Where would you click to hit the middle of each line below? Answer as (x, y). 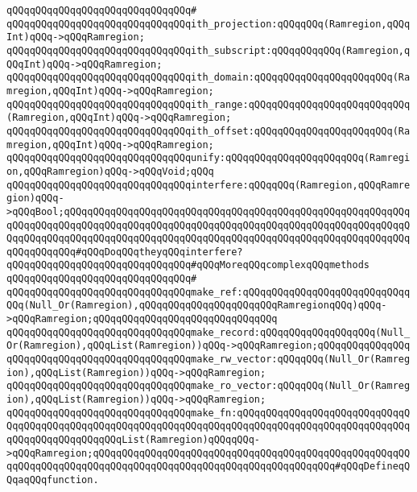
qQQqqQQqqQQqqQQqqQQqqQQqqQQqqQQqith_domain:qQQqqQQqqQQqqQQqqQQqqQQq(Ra (208, 78)
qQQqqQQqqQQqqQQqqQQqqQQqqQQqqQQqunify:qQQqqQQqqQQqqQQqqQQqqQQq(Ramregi (208, 158)
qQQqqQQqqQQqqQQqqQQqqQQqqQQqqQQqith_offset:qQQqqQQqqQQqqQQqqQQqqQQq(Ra (208, 131)
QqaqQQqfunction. (53, 480)
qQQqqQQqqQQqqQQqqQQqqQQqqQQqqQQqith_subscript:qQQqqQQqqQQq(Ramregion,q (208, 50)
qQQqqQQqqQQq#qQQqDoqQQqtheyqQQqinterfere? (125, 252)
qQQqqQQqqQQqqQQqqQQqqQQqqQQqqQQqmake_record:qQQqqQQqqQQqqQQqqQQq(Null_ (208, 332)
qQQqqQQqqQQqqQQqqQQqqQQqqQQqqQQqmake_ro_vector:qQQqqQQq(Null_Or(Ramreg (208, 386)
